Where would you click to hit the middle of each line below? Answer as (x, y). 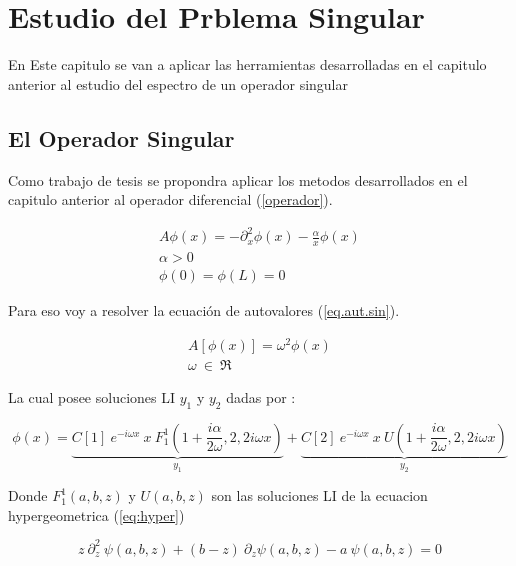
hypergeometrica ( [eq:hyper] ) (96, 514)
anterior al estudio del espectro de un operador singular (178, 83)
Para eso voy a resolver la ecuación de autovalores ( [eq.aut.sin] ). (204, 310)
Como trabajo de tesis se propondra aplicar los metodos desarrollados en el (238, 179)
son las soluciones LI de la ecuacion (319, 495)
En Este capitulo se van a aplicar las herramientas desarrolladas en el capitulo (247, 64)
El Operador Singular (121, 137)
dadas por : (261, 396)
